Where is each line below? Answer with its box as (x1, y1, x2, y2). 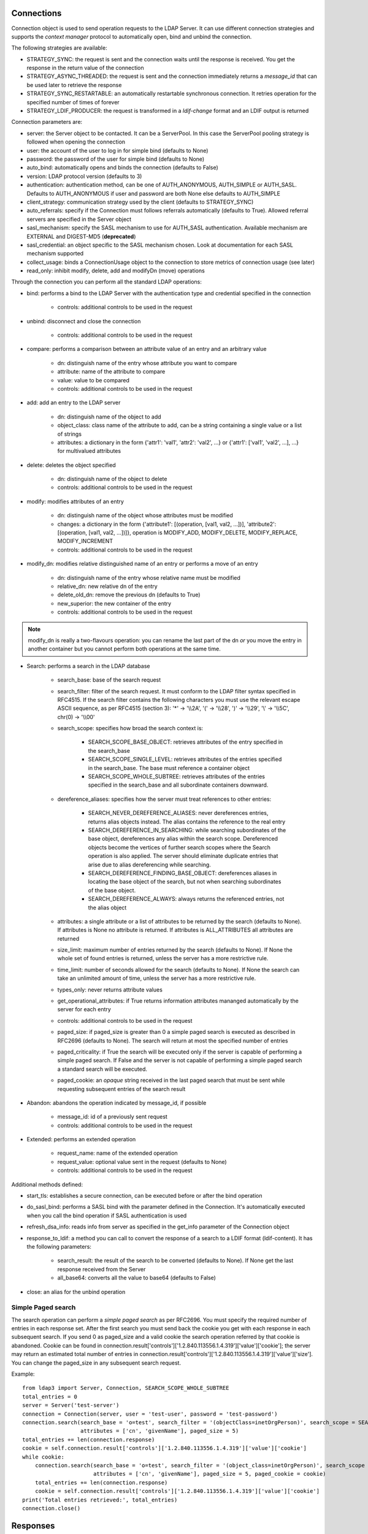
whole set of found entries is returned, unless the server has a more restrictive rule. (57, 955, 269, 962)
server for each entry (57, 1006, 112, 1013)
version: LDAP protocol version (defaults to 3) (26, 172, 142, 180)
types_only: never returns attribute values (57, 985, 163, 993)
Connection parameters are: (11, 118, 83, 126)
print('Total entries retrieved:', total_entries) (22, 1496, 178, 1503)
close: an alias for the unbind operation (26, 1288, 126, 1295)
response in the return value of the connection (26, 64, 144, 72)
